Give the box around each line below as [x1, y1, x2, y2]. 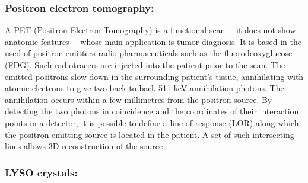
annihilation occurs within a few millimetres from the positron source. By [5, 93, 272, 105]
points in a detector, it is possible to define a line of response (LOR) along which [5, 116, 299, 129]
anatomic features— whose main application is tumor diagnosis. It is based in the [5, 35, 301, 47]
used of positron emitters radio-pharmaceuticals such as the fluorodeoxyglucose [5, 47, 293, 59]
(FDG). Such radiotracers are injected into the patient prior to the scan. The [5, 59, 285, 70]
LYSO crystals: [5, 165, 78, 179]
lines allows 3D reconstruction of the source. [5, 140, 166, 152]
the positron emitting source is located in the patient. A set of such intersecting [5, 128, 294, 140]
